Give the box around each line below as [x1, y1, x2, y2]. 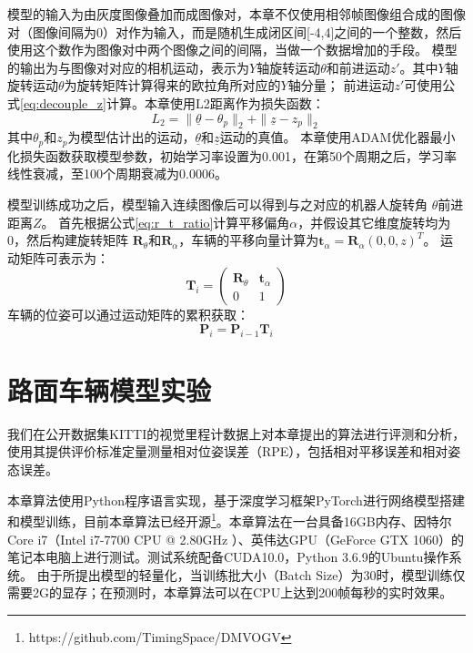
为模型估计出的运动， [67, 128, 196, 147]
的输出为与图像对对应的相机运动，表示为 [7, 57, 249, 77]
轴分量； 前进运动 [287, 76, 395, 95]
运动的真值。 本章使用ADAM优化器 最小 [219, 128, 456, 147]
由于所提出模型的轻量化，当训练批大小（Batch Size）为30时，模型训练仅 [36, 565, 466, 584]
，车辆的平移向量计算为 [178, 230, 319, 250]
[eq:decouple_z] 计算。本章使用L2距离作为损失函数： [20, 93, 325, 112]
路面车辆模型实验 [7, 371, 212, 408]
